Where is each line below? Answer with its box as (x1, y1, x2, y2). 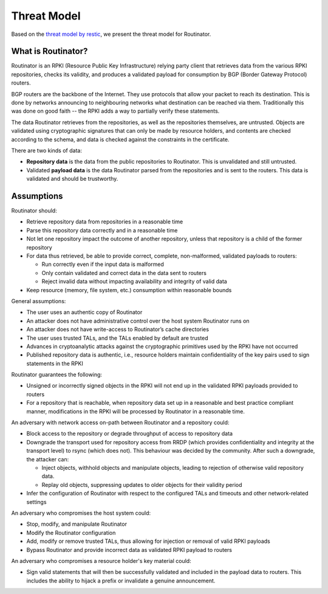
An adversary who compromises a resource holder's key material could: (11, 557, 191, 564)
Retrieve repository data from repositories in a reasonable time (26, 218, 183, 225)
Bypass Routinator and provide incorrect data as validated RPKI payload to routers (26, 546, 232, 553)
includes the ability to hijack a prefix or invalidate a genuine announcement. (26, 577, 216, 584)
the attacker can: (26, 455, 69, 463)
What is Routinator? (11, 46, 88, 57)
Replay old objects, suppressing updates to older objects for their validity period (41, 481, 242, 488)
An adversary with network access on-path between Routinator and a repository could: (11, 419, 230, 426)
